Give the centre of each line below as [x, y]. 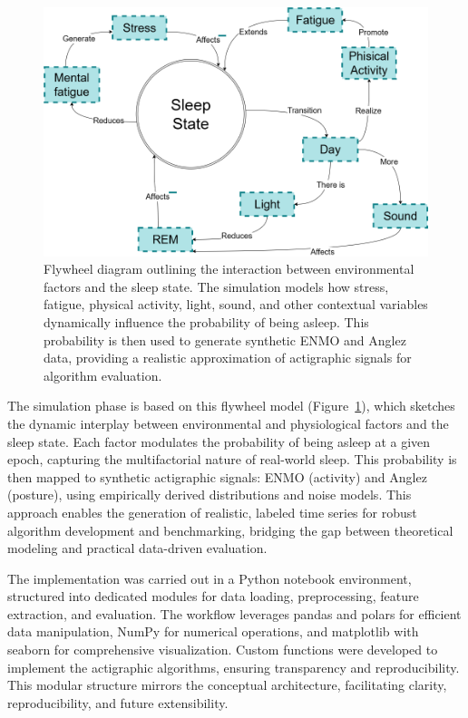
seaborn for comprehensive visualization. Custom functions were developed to [223, 650]
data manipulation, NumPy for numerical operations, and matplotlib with [213, 631]
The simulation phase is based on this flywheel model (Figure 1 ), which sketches [231, 406]
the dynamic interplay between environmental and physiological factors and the [228, 423]
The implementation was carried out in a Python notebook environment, [210, 578]
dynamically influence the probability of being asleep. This [206, 321]
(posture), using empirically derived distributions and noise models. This [210, 495]
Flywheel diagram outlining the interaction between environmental [229, 269]
